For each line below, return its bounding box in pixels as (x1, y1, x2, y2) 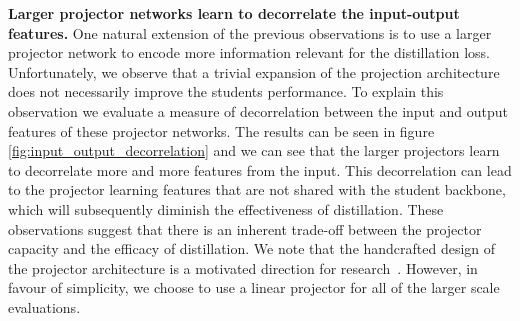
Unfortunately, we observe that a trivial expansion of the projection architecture (8, 61, 500, 82)
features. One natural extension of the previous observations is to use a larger (8, 22, 492, 43)
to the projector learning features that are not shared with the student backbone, (8, 179, 506, 200)
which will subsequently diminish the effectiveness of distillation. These (8, 198, 444, 219)
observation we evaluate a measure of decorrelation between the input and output (8, 100, 509, 121)
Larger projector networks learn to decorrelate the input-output (8, 3, 460, 23)
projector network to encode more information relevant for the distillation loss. (8, 42, 490, 63)
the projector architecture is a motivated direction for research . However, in (8, 257, 478, 278)
